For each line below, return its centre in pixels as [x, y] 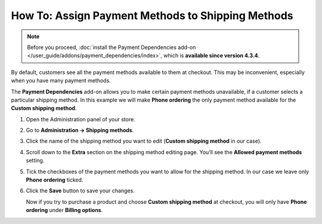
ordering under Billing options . [64, 210]
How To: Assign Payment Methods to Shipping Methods [152, 16]
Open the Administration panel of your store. [80, 119]
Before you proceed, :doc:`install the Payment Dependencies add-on [112, 47]
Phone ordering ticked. [55, 180]
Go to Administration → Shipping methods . [80, 130]
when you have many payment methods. [61, 81]
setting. [35, 161]
